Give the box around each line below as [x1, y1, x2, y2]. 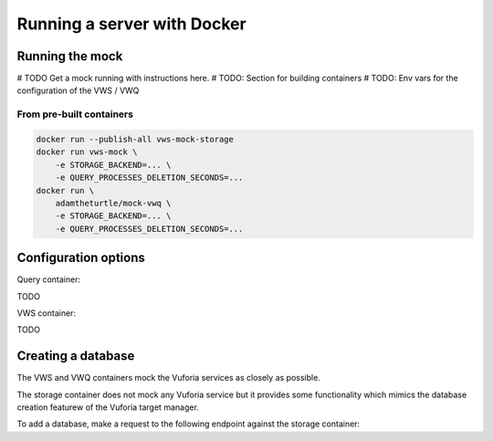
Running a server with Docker [16, 14, 246, 34]
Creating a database [16, 348, 135, 364]
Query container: [16, 274, 81, 285]
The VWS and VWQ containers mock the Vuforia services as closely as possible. [16, 373, 321, 383]
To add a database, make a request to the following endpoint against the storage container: [16, 418, 361, 429]
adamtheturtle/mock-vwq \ [55, 197, 172, 208]
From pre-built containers [16, 108, 134, 121]
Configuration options [16, 250, 146, 266]
